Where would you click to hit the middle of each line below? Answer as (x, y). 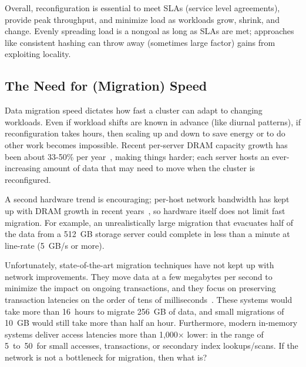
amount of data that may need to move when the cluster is (149, 168)
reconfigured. (28, 179)
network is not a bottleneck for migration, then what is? (106, 357)
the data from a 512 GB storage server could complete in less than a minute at (147, 234)
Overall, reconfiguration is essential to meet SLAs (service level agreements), (142, 8)
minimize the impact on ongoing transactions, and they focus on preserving (140, 288)
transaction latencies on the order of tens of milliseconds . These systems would (149, 300)
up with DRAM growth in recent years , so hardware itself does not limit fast (145, 210)
